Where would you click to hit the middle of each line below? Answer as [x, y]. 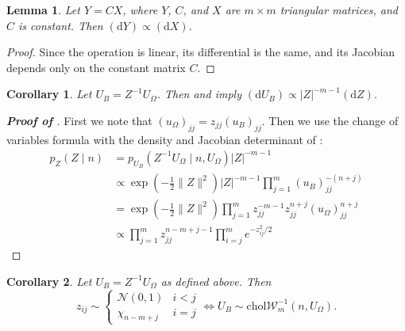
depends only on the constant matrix [96, 67]
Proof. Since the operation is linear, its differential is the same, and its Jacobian [201, 52]
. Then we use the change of [330, 120]
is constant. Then [61, 25]
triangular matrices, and [339, 10]
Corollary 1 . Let [49, 94]
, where [140, 10]
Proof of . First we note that [79, 120]
